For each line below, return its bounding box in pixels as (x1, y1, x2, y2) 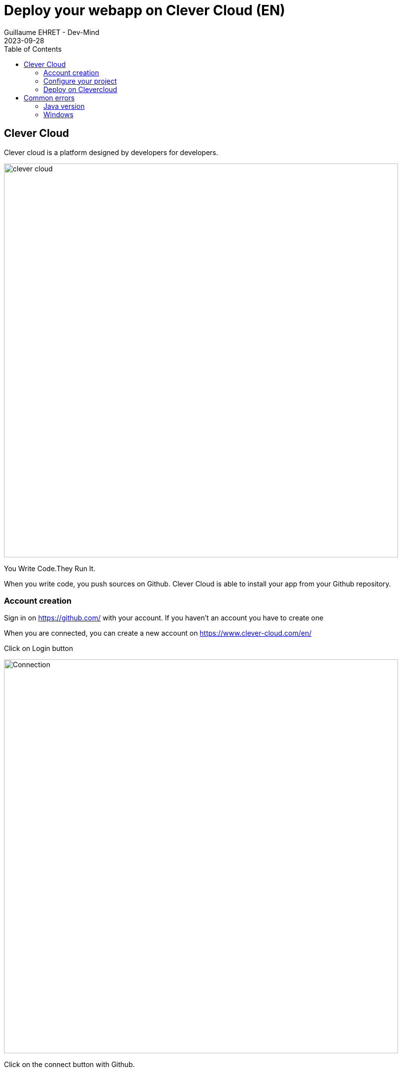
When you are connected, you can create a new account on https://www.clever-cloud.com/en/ (4, 629, 312, 638)
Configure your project (43, 76, 117, 85)
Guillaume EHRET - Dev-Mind (4, 28, 100, 36)
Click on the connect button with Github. (4, 1060, 135, 1069)
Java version (43, 101, 85, 110)
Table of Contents (4, 44, 62, 53)
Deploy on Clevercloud (43, 85, 117, 94)
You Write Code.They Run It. (4, 564, 96, 573)
